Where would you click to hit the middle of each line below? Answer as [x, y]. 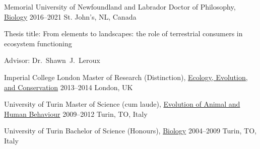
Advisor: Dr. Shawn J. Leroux [52, 60]
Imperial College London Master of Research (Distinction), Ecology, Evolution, [126, 77]
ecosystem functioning [38, 43]
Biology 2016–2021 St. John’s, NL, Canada [70, 16]
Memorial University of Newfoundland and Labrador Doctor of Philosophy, [120, 7]
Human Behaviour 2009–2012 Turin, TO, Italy [76, 114]
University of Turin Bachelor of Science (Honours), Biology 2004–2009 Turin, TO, [130, 131]
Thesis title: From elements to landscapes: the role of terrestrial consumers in [123, 33]
